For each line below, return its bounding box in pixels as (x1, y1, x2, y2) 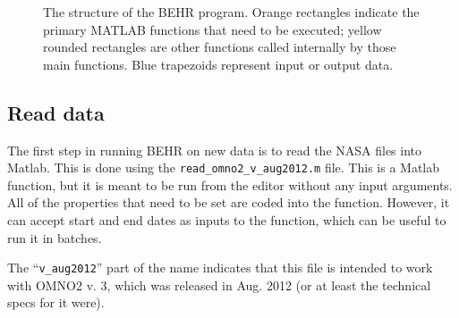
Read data (7, 98, 105, 126)
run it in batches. (7, 228, 102, 247)
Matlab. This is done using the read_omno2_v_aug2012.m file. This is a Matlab (7, 158, 440, 177)
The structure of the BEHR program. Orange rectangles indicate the (43, 3, 420, 21)
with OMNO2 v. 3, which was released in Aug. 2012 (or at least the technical (7, 275, 431, 294)
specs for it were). (7, 293, 105, 312)
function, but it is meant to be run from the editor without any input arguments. (7, 175, 453, 194)
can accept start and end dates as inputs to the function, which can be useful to (7, 211, 446, 230)
